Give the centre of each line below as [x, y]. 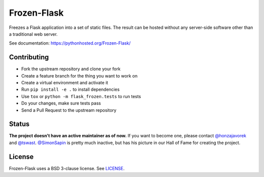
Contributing [29, 57]
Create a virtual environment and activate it [65, 83]
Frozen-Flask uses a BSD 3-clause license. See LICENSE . [67, 168]
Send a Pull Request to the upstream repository [69, 110]
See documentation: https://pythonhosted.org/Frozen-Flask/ [70, 43]
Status [19, 124]
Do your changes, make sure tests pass [61, 103]
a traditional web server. [33, 34]
